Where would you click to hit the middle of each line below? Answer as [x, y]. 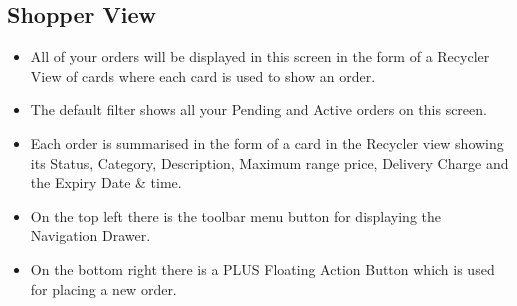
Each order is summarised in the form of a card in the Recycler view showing [267, 142]
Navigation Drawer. [90, 235]
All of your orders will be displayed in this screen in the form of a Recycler [260, 56]
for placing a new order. [103, 288]
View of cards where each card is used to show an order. [203, 75]
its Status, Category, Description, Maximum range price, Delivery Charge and [269, 162]
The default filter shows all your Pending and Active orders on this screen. [258, 109]
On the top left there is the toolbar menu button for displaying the [235, 215]
